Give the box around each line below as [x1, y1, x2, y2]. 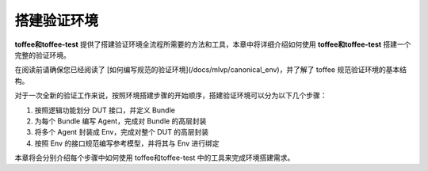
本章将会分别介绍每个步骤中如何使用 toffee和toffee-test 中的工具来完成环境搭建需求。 [14, 153, 295, 162]
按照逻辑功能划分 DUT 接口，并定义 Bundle [34, 105, 176, 115]
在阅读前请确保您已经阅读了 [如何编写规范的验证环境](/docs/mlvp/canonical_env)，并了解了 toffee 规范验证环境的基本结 [14, 65, 407, 74]
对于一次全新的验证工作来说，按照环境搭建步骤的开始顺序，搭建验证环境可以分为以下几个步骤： [14, 91, 327, 101]
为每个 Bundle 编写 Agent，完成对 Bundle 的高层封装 [34, 116, 207, 126]
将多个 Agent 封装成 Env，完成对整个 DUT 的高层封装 [34, 127, 209, 137]
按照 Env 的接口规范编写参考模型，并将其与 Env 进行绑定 [34, 139, 220, 148]
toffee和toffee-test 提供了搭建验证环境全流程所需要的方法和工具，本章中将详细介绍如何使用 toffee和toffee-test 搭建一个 [14, 40, 411, 49]
